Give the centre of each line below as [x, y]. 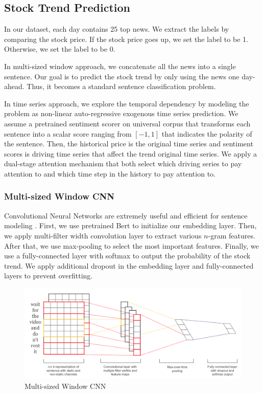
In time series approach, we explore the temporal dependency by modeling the [127, 103]
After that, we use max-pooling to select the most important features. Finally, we [131, 245]
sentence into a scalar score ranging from [68, 133]
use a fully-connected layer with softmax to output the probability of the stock [127, 256]
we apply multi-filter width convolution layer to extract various [103, 235]
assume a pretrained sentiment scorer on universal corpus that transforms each [127, 123]
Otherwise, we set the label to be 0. [60, 49]
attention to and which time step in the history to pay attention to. [110, 173]
